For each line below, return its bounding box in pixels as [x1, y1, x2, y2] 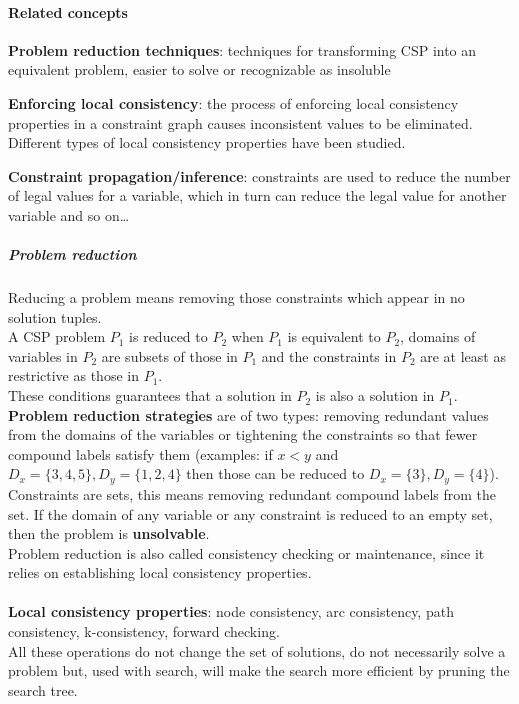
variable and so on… [8, 204, 130, 225]
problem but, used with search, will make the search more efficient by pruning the [8, 660, 510, 681]
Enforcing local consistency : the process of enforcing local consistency [8, 92, 459, 113]
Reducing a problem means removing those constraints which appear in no [8, 287, 465, 308]
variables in [8, 345, 78, 366]
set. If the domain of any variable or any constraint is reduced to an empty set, [8, 503, 493, 524]
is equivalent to [287, 326, 381, 347]
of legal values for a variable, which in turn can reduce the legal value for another [8, 185, 507, 206]
